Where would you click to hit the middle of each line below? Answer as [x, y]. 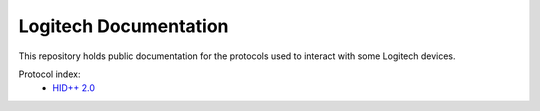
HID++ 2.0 [73, 88]
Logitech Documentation [123, 26]
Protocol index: [49, 74]
